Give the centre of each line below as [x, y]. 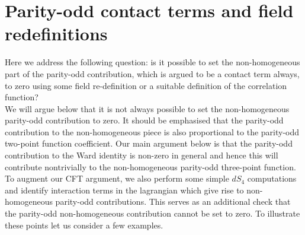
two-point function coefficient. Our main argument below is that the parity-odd [149, 143]
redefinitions [56, 34]
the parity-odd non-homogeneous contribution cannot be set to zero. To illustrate [152, 213]
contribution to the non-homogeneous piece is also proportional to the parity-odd [152, 131]
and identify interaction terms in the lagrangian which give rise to [124, 190]
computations [272, 178]
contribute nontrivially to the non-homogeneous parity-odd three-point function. [150, 166]
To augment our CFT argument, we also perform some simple [117, 178]
